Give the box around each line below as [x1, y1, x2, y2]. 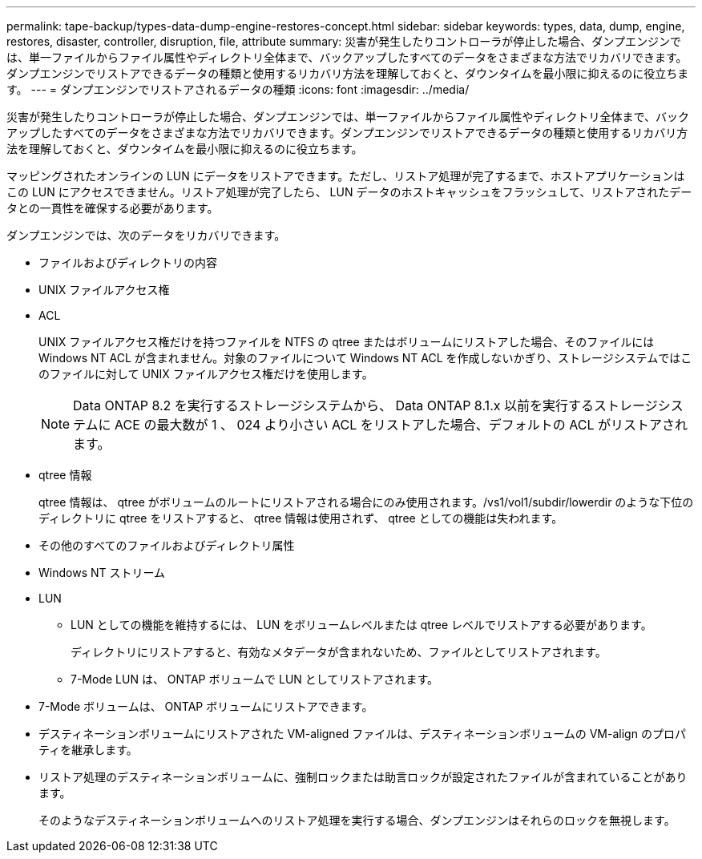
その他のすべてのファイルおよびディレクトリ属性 [38, 538, 295, 552]
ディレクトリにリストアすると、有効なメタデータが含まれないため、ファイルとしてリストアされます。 [71, 645, 607, 659]
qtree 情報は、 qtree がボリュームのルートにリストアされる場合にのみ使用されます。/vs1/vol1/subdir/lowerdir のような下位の [38, 495, 694, 509]
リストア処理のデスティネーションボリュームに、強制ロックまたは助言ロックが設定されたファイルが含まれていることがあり [38, 770, 688, 784]
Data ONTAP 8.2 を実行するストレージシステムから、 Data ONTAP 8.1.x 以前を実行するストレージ [73, 397, 658, 413]
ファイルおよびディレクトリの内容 [38, 256, 218, 269]
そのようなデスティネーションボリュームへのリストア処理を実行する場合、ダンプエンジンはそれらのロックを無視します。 [38, 813, 676, 827]
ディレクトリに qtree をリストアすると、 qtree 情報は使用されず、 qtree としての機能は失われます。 [38, 511, 563, 525]
